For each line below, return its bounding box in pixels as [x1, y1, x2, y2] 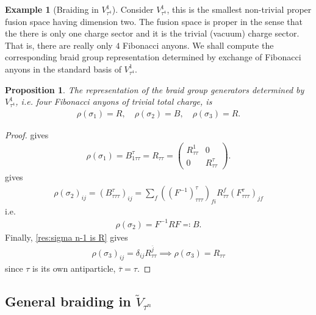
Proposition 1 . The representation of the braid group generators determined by [5, 83, 304, 96]
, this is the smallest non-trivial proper [167, 3, 312, 15]
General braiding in [5, 292, 131, 311]
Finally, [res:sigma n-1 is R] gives [5, 230, 128, 243]
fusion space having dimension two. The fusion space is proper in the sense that [5, 15, 303, 27]
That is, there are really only [5, 38, 113, 51]
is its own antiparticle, [32, 262, 116, 275]
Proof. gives [5, 128, 49, 141]
